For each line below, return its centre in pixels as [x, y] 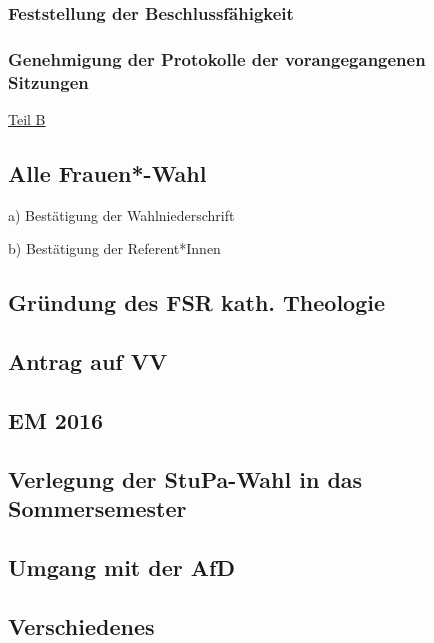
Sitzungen [48, 81]
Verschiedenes [81, 625]
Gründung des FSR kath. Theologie [197, 302]
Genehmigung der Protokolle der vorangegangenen [217, 58]
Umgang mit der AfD [121, 566]
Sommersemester [97, 508]
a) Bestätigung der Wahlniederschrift [121, 214]
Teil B [27, 118]
